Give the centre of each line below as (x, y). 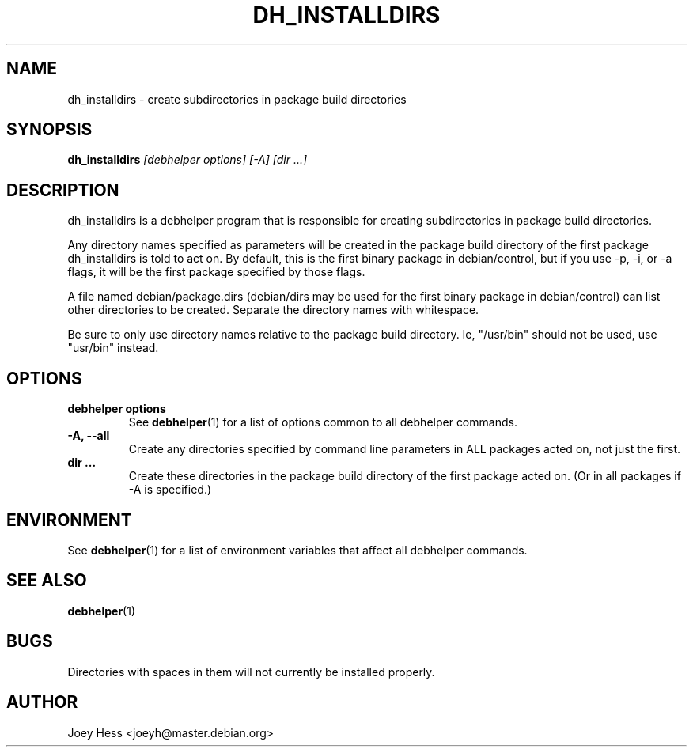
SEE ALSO (47, 581)
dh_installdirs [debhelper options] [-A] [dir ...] (187, 160)
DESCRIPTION (63, 190)
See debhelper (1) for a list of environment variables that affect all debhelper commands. (297, 550)
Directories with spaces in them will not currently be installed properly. (251, 672)
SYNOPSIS (49, 130)
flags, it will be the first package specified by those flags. (216, 272)
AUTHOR (42, 702)
